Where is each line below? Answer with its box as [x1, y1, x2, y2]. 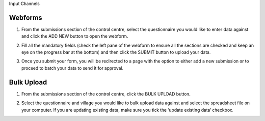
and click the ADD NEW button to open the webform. [21, 33, 128, 39]
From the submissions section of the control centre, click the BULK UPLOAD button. [21, 91, 191, 97]
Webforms [9, 13, 42, 22]
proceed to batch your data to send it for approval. [21, 65, 124, 71]
